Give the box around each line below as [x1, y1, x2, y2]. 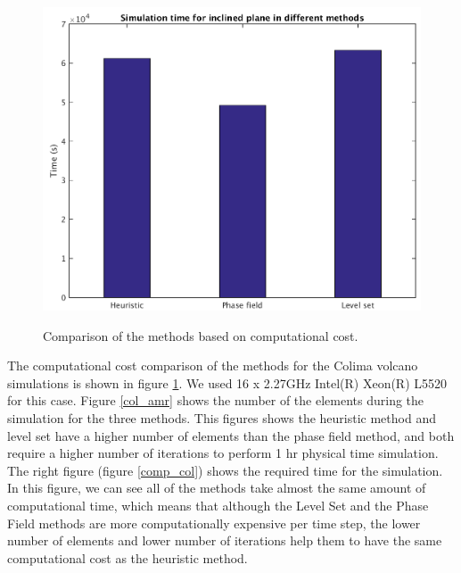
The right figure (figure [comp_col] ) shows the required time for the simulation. [7, 461, 443, 479]
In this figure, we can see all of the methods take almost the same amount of [7, 478, 426, 497]
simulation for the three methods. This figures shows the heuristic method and [7, 409, 436, 427]
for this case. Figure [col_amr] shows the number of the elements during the [7, 391, 424, 410]
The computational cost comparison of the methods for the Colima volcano [7, 356, 418, 375]
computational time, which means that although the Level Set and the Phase [7, 495, 429, 514]
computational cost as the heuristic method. [7, 548, 248, 567]
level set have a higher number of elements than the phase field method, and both [7, 426, 455, 444]
